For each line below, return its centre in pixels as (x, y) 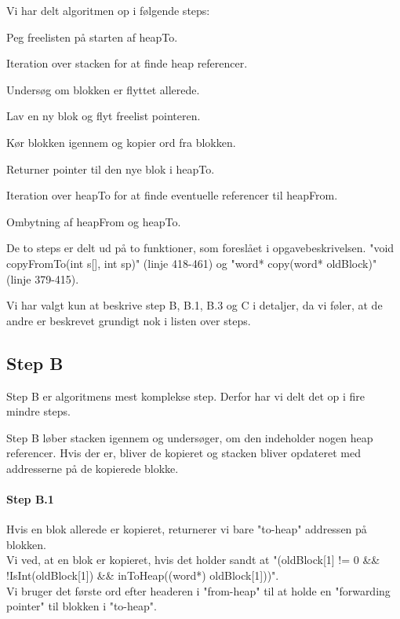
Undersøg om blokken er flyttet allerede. (103, 89)
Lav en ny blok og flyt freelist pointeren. (104, 116)
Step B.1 (30, 499)
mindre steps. (38, 411)
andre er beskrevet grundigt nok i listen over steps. (129, 320)
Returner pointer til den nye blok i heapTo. (111, 168)
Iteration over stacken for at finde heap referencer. (127, 63)
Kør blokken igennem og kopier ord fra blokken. (121, 142)
